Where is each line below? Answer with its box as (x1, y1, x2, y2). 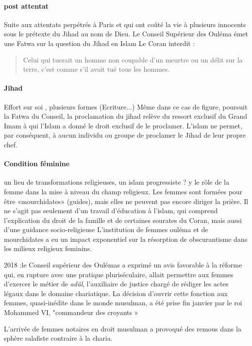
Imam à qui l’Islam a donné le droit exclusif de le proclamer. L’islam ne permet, (4, 120, 242, 130)
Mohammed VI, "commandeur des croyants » (4, 307, 138, 317)
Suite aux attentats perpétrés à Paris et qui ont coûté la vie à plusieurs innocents (4, 19, 246, 29)
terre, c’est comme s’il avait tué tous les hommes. (23, 64, 170, 74)
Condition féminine (4, 158, 70, 169)
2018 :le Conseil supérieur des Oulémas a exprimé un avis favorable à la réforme (4, 260, 242, 270)
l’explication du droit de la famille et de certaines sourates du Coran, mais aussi (4, 215, 242, 225)
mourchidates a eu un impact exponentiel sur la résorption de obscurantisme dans (4, 234, 248, 244)
